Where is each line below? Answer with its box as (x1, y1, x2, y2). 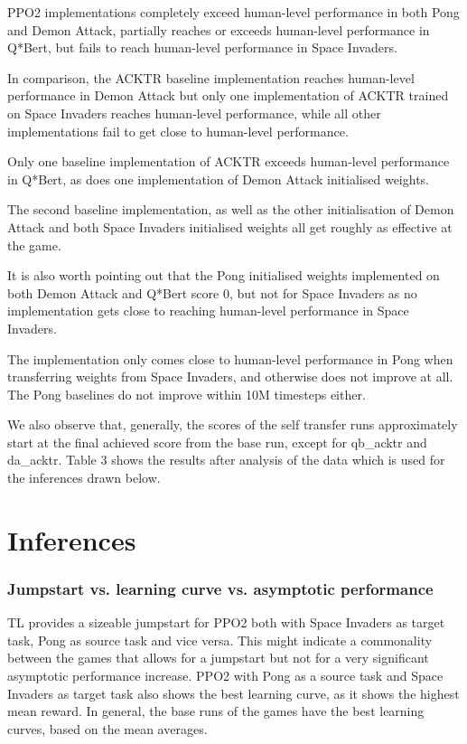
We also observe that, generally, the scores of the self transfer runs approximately (7, 415, 458, 434)
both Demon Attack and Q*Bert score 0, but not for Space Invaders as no (7, 283, 417, 302)
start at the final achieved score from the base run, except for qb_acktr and (7, 432, 427, 451)
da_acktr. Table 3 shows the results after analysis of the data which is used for (7, 450, 445, 469)
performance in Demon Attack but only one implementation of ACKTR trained (7, 86, 449, 105)
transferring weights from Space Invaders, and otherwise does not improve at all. (7, 367, 453, 386)
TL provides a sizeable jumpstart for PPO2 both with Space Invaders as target (7, 613, 445, 632)
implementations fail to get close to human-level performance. (7, 121, 349, 140)
